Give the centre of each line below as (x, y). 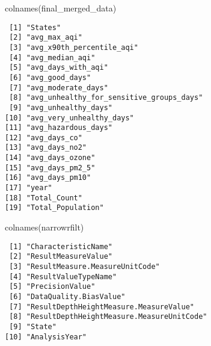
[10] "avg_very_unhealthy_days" (69, 118)
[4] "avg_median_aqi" (52, 57)
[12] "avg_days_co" (44, 137)
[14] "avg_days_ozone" (50, 158)
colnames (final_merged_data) (61, 8)
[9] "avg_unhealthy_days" (61, 107)
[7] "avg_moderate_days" (59, 88)
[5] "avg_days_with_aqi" (59, 68)
